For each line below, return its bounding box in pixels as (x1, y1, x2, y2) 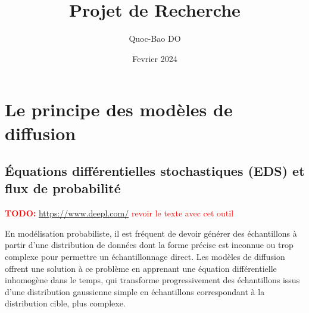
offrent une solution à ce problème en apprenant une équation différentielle (5, 262, 277, 274)
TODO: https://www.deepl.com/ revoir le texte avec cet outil (5, 207, 234, 219)
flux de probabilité (5, 179, 121, 197)
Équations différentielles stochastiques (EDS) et (5, 162, 305, 180)
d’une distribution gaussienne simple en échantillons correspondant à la (5, 285, 265, 297)
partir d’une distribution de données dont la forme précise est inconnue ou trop (5, 238, 294, 251)
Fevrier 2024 (132, 52, 177, 64)
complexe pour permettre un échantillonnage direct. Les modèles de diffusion (5, 250, 285, 263)
